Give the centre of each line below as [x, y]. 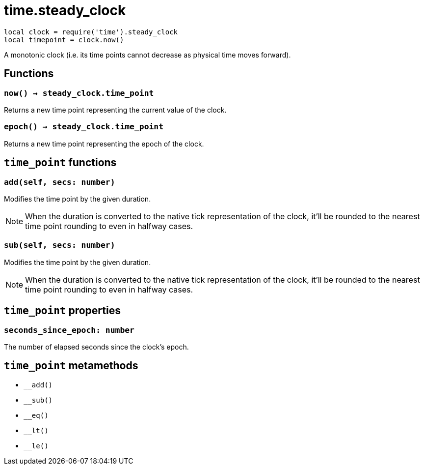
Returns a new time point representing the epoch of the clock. [104, 144]
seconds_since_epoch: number [69, 330]
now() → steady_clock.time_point [79, 93]
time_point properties [62, 311]
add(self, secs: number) [60, 182]
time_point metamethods [71, 366]
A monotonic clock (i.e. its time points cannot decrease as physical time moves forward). [147, 55]
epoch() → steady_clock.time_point [84, 127]
